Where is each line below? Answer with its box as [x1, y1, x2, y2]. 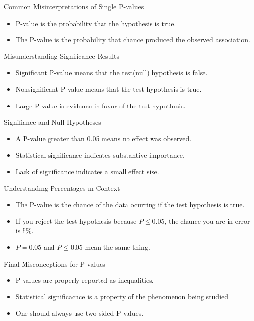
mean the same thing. [85, 241, 150, 252]
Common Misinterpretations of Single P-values [4, 1, 144, 11]
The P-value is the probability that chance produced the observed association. [15, 34, 250, 45]
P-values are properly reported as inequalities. [15, 275, 154, 285]
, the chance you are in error [164, 215, 250, 226]
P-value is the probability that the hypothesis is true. [15, 18, 176, 28]
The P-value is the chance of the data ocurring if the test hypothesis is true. [15, 199, 245, 210]
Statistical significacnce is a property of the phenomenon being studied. [15, 291, 230, 301]
